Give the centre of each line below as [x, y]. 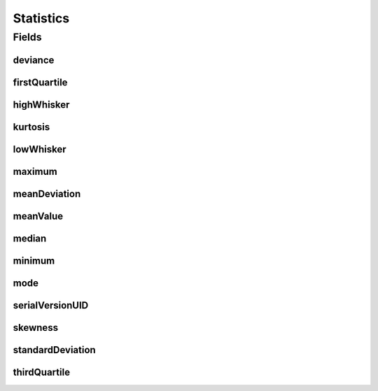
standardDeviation [54, 350]
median [30, 238]
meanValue [38, 216]
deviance [34, 60]
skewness [36, 328]
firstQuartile [40, 82]
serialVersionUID [51, 305]
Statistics [41, 18]
